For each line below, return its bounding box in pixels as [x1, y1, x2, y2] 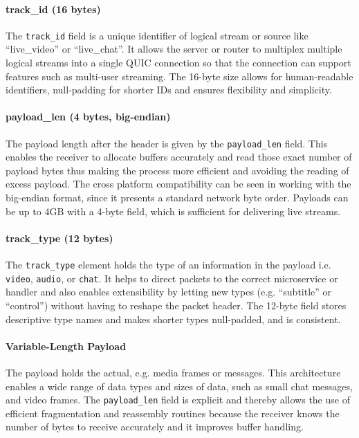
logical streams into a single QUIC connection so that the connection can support [6, 55, 351, 70]
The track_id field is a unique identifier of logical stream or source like [6, 28, 309, 42]
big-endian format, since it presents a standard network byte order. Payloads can [6, 190, 349, 205]
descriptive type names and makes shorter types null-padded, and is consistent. [6, 311, 341, 326]
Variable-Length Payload [6, 338, 127, 353]
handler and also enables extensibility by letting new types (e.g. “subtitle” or [6, 284, 332, 299]
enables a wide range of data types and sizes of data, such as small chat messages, [6, 378, 353, 393]
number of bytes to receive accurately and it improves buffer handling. [6, 419, 304, 434]
